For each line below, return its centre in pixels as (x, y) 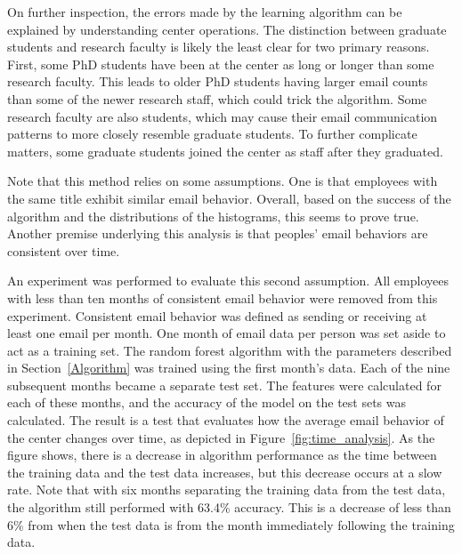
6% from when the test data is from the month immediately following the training (231, 524)
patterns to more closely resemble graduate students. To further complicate (212, 134)
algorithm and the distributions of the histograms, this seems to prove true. (213, 216)
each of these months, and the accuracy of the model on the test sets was (207, 402)
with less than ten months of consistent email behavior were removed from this (223, 297)
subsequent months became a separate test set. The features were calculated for (224, 385)
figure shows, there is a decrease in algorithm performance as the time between (222, 455)
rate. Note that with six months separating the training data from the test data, (227, 490)
